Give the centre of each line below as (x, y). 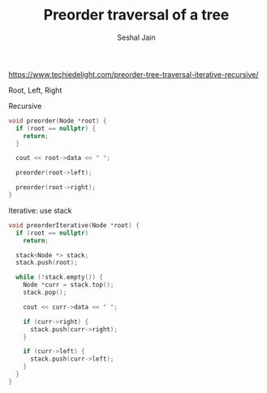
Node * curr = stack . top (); (69, 285)
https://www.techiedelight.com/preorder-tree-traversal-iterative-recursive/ (133, 74)
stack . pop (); (45, 293)
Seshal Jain (136, 37)
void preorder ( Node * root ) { (58, 121)
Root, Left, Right (35, 90)
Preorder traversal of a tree (136, 15)
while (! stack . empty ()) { (60, 278)
